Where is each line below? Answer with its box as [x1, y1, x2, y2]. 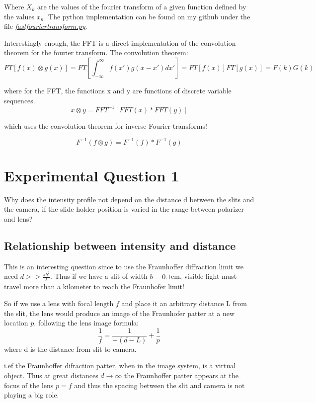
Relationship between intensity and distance [4, 238, 236, 253]
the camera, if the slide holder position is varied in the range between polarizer [4, 204, 244, 214]
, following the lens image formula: [34, 318, 139, 328]
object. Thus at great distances [4, 370, 98, 380]
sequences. [4, 95, 35, 105]
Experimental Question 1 [4, 165, 179, 185]
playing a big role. [4, 390, 59, 400]
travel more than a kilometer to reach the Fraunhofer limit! [4, 281, 184, 292]
